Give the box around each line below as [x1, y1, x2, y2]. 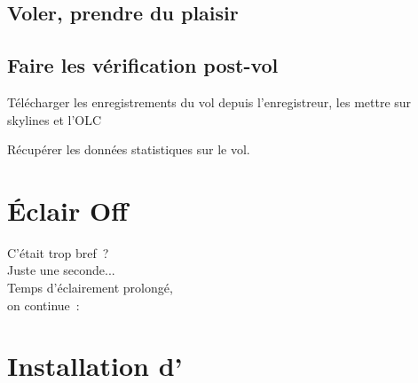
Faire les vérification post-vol [7, 51, 279, 79]
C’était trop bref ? [7, 243, 109, 262]
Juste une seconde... [7, 261, 115, 279]
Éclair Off [7, 191, 128, 228]
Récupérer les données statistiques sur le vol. [7, 140, 250, 159]
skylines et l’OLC [7, 110, 102, 129]
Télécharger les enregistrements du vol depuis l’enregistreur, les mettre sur [7, 92, 412, 111]
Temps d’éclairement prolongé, [7, 278, 173, 297]
